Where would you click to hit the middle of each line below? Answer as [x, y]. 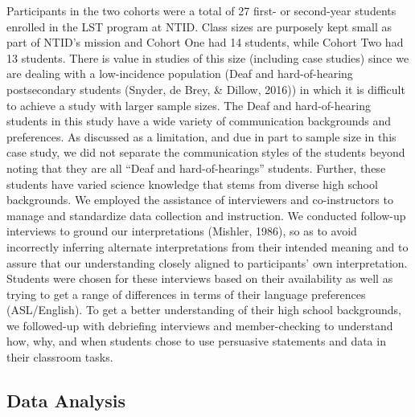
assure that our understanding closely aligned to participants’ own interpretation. [207, 262]
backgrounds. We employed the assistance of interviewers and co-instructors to [200, 200]
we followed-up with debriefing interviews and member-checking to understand [200, 325]
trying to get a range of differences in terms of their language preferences [186, 294]
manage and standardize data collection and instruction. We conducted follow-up [206, 215]
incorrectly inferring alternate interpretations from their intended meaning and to [207, 246]
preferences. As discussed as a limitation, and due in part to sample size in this [201, 136]
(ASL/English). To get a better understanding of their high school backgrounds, [204, 310]
